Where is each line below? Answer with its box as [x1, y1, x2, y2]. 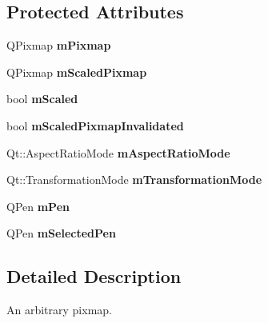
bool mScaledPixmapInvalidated [6, 117, 184, 134]
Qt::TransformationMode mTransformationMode [6, 171, 262, 188]
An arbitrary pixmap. [6, 301, 112, 318]
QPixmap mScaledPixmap [6, 63, 147, 80]
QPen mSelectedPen [6, 225, 116, 241]
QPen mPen [6, 197, 70, 214]
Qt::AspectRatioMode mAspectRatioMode [6, 144, 230, 161]
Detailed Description [6, 264, 182, 289]
